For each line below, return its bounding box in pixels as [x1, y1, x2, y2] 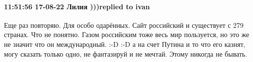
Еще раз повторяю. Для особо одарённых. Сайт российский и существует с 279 [4, 20, 244, 30]
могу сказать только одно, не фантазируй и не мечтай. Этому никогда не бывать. [4, 48, 248, 59]
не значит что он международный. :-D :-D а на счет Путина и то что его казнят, [4, 39, 246, 49]
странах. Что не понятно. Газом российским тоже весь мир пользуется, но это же [4, 29, 250, 40]
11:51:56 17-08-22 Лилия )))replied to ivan [4, 1, 150, 11]
